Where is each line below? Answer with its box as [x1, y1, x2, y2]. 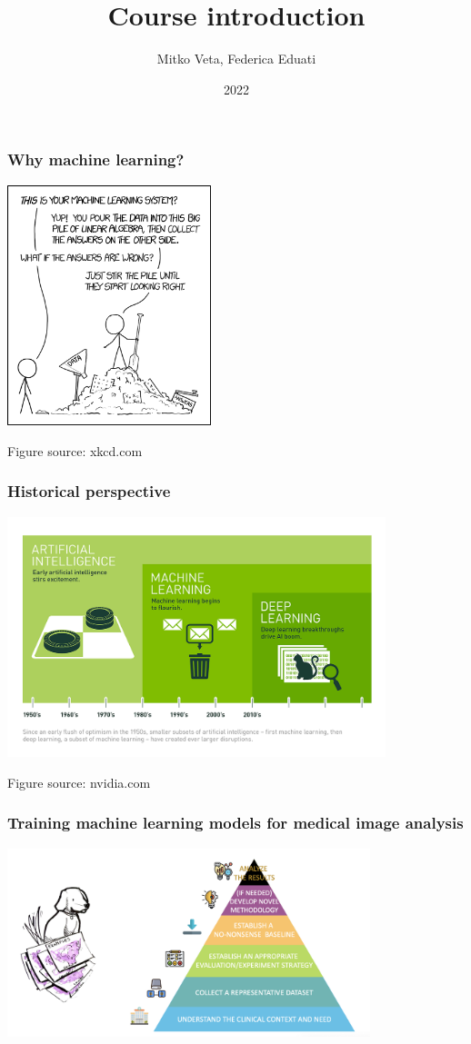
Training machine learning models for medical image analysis [7, 811, 464, 834]
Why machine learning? [7, 148, 185, 171]
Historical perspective [7, 480, 171, 502]
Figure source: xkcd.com [7, 441, 143, 460]
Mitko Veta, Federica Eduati [156, 49, 316, 68]
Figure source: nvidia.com [7, 772, 151, 791]
